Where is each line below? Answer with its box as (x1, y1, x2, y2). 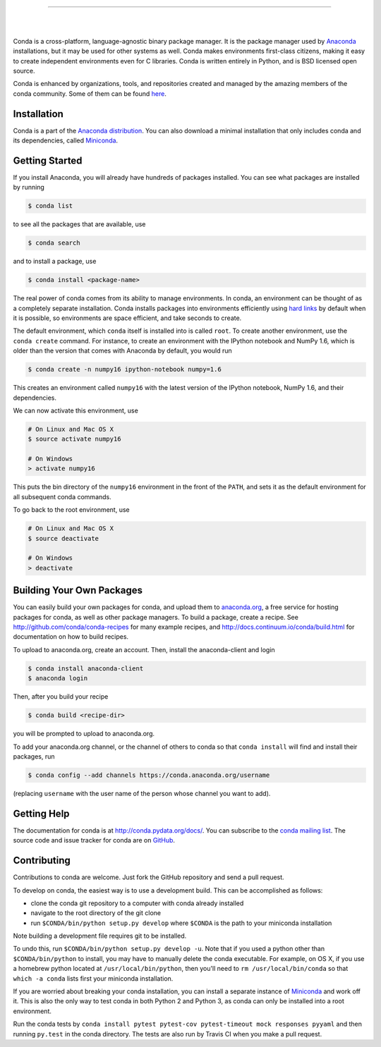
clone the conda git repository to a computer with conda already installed (30, 899, 244, 907)
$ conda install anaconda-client (28, 664, 144, 673)
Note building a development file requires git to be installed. (13, 931, 187, 941)
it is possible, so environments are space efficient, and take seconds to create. (13, 314, 242, 322)
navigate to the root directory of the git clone (30, 909, 162, 917)
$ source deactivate (28, 534, 99, 542)
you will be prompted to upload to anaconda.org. (13, 730, 155, 738)
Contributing (13, 855, 71, 867)
